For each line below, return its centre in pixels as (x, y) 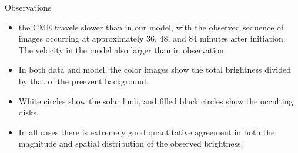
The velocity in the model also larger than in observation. (122, 50)
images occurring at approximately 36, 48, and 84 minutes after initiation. (152, 38)
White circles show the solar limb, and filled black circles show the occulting (156, 101)
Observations (28, 7)
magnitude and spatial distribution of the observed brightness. (131, 143)
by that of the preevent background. (83, 81)
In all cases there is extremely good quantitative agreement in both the (147, 132)
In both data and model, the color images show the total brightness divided (155, 69)
